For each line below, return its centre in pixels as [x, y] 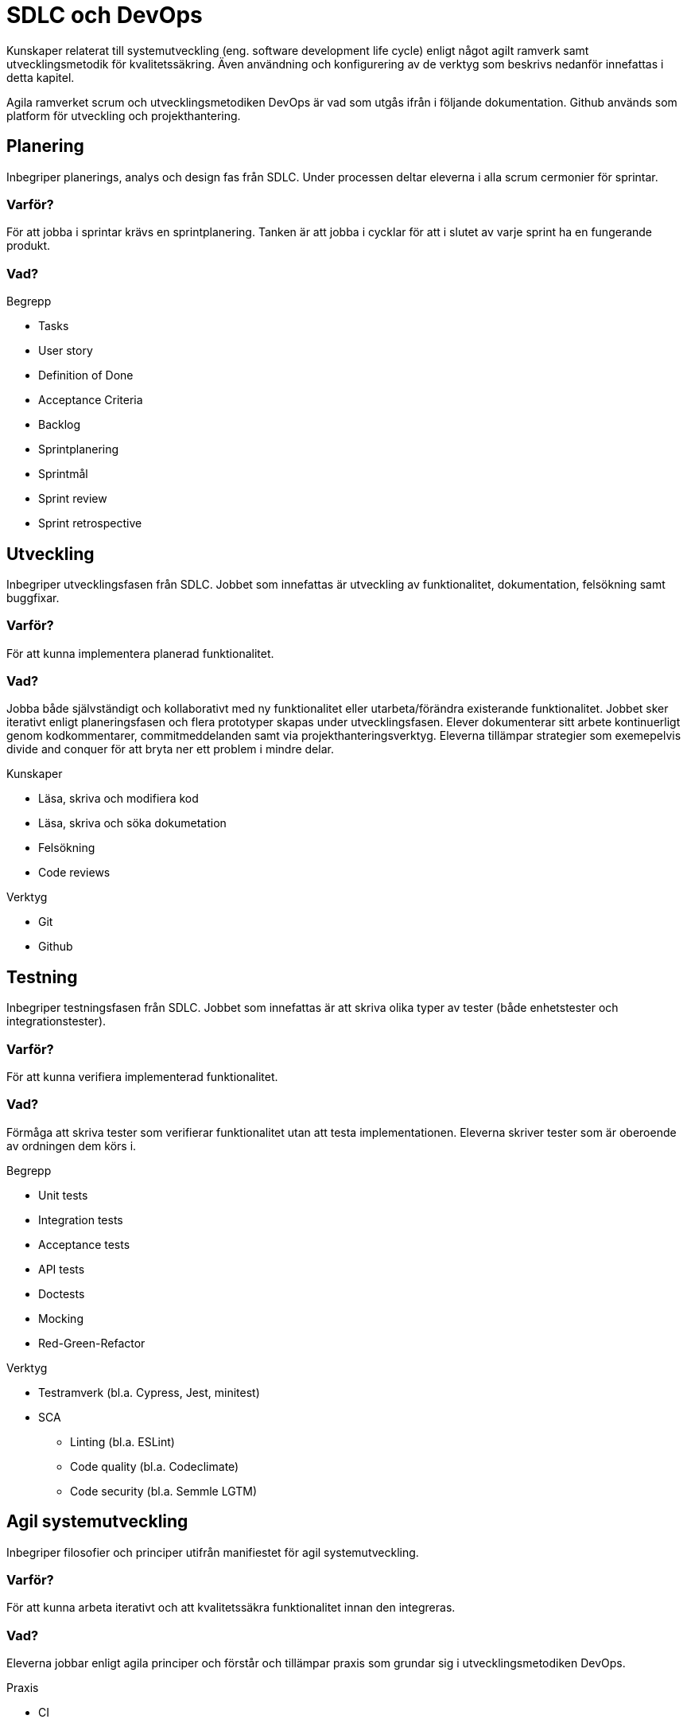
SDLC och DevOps [105, 15]
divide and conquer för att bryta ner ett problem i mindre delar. [170, 749]
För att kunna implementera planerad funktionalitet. [140, 653]
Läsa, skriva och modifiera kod [118, 799]
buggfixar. [33, 597]
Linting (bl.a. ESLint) [122, 1441]
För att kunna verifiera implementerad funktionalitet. [142, 1077]
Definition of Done [86, 375]
